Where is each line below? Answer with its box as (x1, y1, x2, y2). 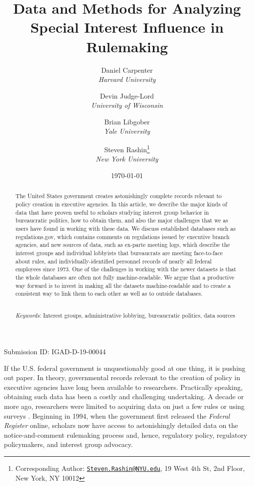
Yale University (104, 126, 150, 136)
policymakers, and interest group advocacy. (4, 439, 133, 449)
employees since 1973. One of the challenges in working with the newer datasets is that (15, 265, 236, 273)
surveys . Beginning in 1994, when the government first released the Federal (4, 410, 230, 421)
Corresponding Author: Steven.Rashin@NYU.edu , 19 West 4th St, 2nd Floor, (15, 463, 245, 473)
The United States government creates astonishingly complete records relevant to (15, 192, 222, 200)
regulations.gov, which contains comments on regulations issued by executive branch (15, 232, 230, 241)
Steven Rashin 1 (104, 143, 150, 154)
